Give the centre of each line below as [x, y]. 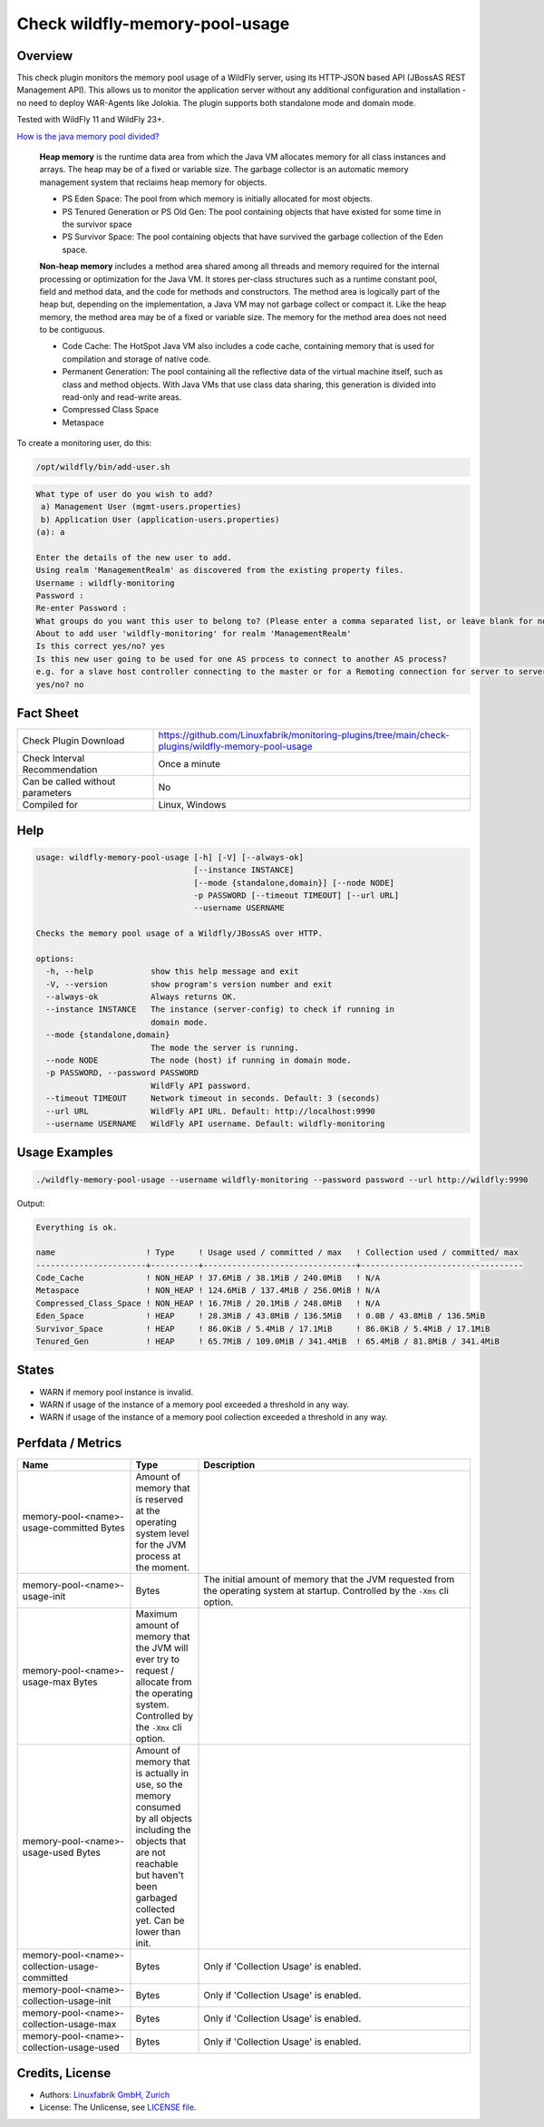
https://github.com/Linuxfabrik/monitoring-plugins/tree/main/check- [304, 735]
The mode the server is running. [224, 1048]
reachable [157, 1864]
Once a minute [189, 764]
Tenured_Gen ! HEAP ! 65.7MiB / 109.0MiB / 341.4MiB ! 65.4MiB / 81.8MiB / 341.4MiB [268, 1341]
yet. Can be [160, 1920]
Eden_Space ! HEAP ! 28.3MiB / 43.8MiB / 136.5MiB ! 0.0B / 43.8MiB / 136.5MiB [260, 1316]
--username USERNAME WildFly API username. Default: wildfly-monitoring [215, 1123]
